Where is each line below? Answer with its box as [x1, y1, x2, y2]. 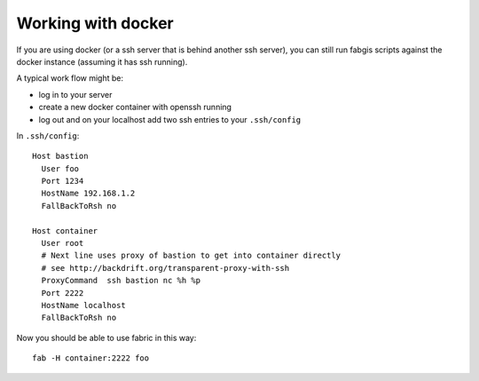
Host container [32, 226, 98, 235]
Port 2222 [41, 288, 84, 298]
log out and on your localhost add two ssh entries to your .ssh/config [38, 114, 302, 124]
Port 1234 [41, 176, 84, 187]
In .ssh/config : [16, 130, 80, 141]
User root [41, 238, 84, 249]
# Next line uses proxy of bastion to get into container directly [41, 250, 342, 261]
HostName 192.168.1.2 [41, 188, 136, 199]
